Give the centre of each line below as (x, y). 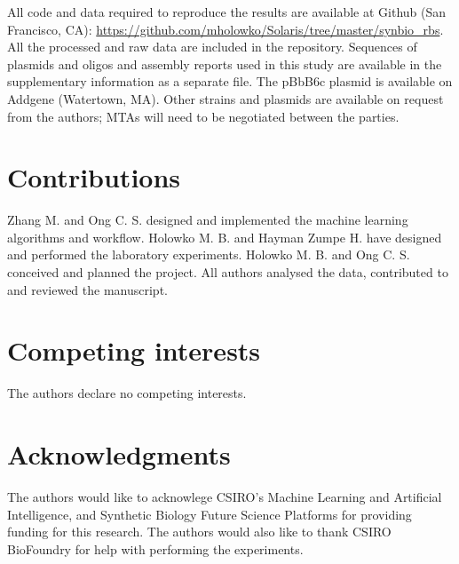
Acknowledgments (119, 454)
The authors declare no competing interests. (127, 393)
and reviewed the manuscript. (87, 289)
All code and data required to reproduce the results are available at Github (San (227, 12)
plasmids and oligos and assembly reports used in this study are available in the (225, 64)
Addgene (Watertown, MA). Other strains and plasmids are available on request (226, 98)
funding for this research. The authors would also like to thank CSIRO (199, 532)
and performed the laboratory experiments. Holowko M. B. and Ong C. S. (209, 254)
